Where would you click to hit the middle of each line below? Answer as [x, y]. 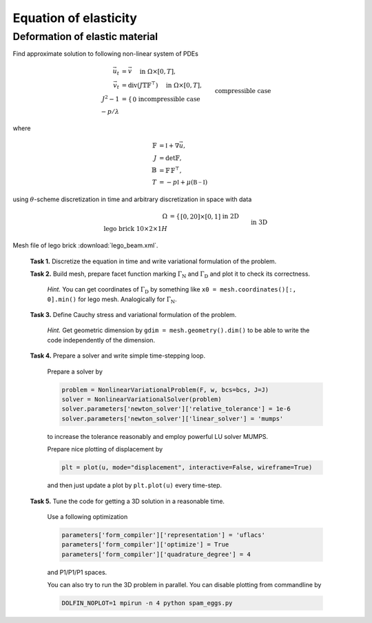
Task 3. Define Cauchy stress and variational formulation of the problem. [133, 315]
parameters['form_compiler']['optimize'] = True [145, 545]
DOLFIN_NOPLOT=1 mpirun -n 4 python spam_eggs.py [147, 603]
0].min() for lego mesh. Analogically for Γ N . [112, 300]
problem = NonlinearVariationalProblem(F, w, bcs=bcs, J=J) [165, 390]
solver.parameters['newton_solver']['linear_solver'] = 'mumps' [173, 418]
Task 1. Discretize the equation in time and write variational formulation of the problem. [153, 261]
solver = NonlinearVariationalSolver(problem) [142, 399]
